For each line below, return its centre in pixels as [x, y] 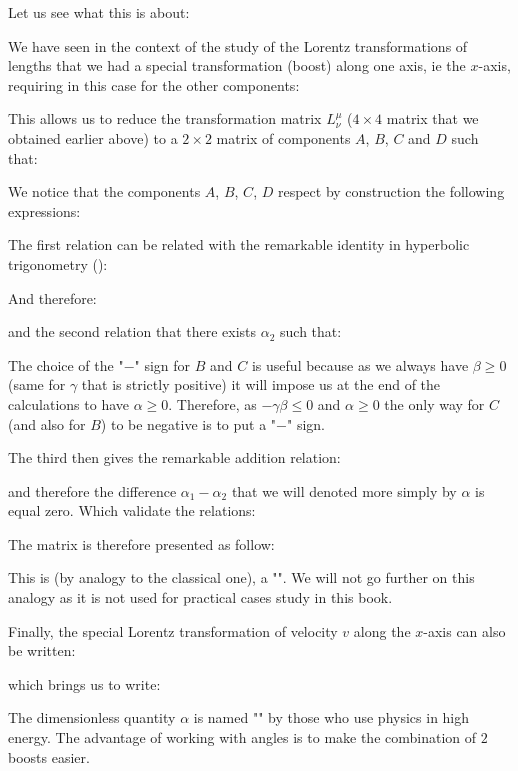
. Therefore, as [212, 403]
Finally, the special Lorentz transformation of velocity [173, 630]
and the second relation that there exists [132, 331]
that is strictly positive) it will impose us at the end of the [261, 384]
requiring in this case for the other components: [154, 84]
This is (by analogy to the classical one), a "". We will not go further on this [241, 577]
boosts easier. [49, 756]
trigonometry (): [58, 263]
